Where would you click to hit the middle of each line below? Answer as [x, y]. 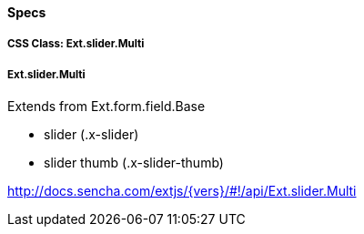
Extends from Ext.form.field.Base [106, 107]
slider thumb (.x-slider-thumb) [134, 163]
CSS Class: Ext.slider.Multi [76, 44]
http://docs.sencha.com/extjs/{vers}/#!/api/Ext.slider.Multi [182, 191]
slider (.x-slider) [91, 135]
